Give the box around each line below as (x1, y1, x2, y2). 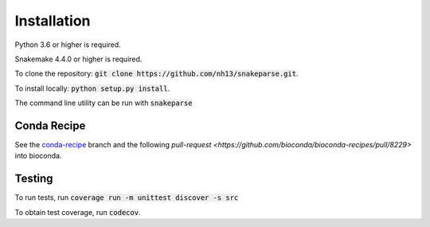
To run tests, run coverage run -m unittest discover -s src (14, 193, 239, 202)
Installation (14, 12, 91, 29)
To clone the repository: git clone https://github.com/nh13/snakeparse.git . (14, 68, 299, 79)
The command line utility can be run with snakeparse (14, 98, 193, 108)
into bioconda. (14, 151, 62, 161)
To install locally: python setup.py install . (14, 84, 170, 93)
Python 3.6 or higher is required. (14, 40, 121, 49)
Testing (14, 172, 53, 186)
